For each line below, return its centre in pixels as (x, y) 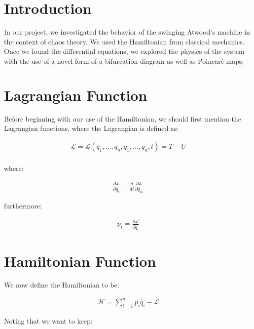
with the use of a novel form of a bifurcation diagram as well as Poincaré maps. (124, 61)
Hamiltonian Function (80, 261)
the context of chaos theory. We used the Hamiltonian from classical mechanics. (124, 41)
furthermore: (23, 206)
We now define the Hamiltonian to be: (62, 284)
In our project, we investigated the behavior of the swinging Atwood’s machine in (127, 32)
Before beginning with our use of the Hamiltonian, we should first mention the (123, 118)
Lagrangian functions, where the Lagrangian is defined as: (91, 128)
